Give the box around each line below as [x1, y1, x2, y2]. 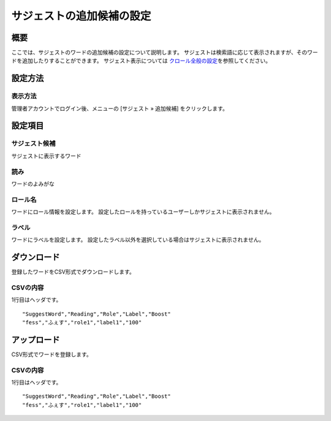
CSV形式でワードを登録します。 [11, 351, 92, 358]
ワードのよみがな [11, 180, 55, 187]
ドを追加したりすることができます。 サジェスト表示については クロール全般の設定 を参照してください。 [11, 57, 271, 64]
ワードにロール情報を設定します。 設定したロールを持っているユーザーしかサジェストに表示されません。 [11, 208, 275, 215]
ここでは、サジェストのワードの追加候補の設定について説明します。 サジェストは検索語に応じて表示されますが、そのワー [11, 49, 318, 56]
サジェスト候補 [11, 140, 56, 148]
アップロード [11, 334, 60, 345]
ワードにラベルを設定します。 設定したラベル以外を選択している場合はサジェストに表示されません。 [11, 236, 265, 244]
